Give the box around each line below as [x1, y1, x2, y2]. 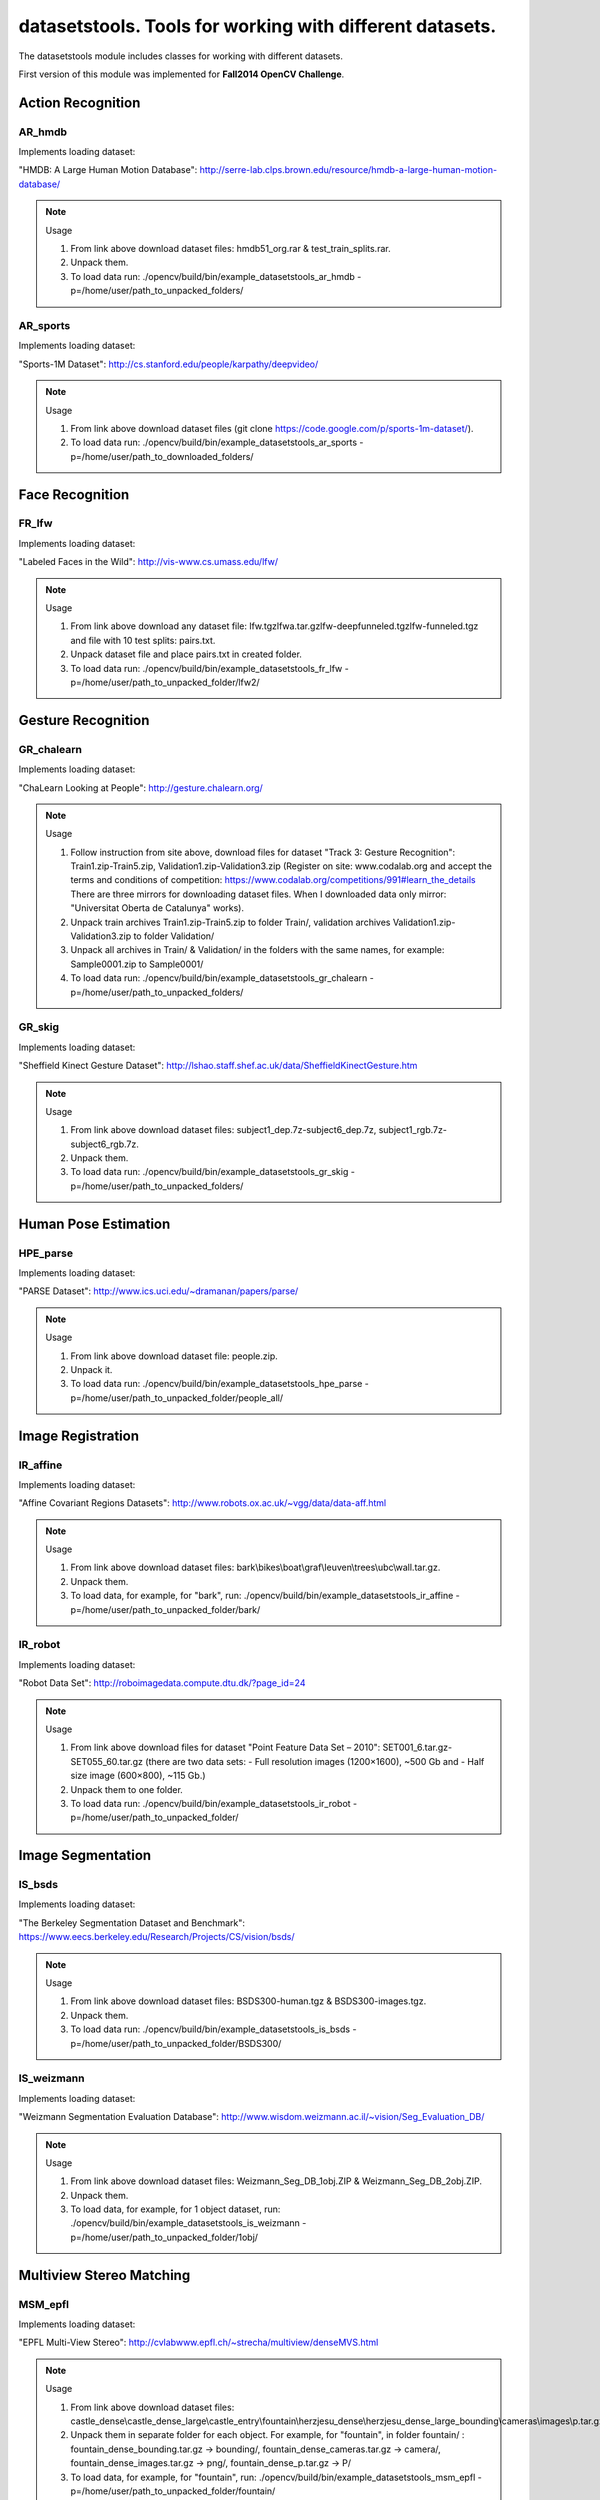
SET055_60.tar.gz [70, 1755, 144, 1767]
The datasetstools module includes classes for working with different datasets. [18, 50, 344, 62]
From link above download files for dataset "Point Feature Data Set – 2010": [70, 1741, 381, 1754]
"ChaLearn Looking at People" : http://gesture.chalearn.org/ [18, 781, 264, 794]
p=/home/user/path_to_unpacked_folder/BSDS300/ [70, 2037, 282, 2049]
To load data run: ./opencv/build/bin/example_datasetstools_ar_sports [70, 436, 358, 449]
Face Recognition [18, 486, 130, 503]
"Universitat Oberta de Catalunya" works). [70, 902, 245, 914]
